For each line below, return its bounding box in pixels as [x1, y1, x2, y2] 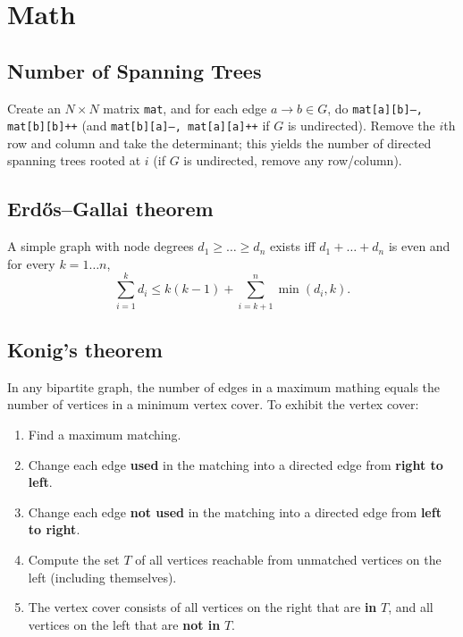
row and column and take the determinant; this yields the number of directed [7, 133, 432, 152]
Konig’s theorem [7, 335, 163, 363]
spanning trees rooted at [7, 151, 141, 170]
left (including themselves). [28, 567, 177, 586]
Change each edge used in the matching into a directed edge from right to [28, 455, 443, 474]
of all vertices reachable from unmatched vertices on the [135, 549, 442, 568]
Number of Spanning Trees [7, 56, 262, 84]
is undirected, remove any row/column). [183, 151, 402, 170]
